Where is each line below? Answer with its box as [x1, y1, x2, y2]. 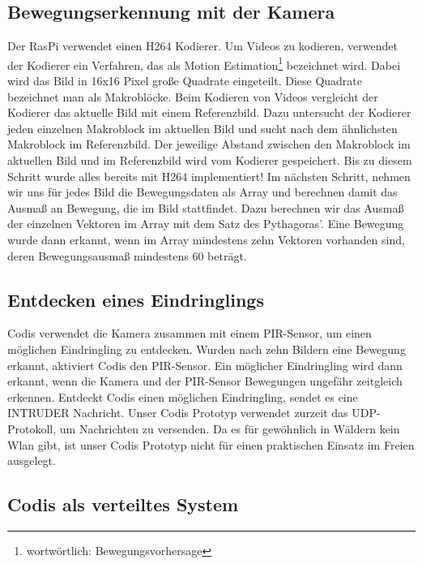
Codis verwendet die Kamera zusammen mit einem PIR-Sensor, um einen [7, 325, 372, 342]
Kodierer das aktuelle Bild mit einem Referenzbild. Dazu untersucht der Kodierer [7, 104, 411, 121]
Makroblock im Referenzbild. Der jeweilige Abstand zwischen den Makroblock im [7, 136, 411, 153]
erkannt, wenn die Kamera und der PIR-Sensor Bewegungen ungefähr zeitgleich [7, 372, 403, 390]
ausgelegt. [7, 452, 56, 469]
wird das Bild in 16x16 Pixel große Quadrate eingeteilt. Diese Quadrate [7, 72, 363, 89]
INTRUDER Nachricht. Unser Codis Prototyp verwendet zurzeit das [7, 404, 348, 421]
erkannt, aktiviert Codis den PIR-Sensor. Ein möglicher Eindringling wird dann [7, 356, 403, 373]
